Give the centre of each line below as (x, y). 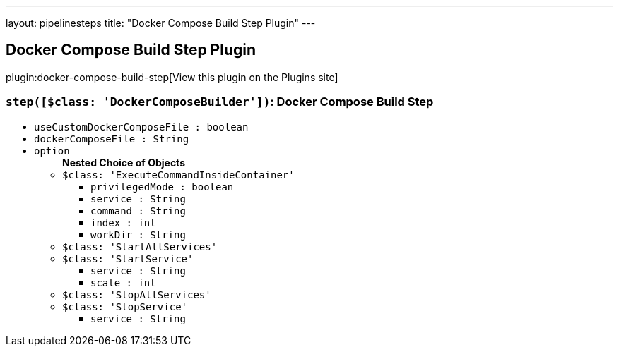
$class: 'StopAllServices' (137, 295)
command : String (138, 211)
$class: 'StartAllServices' (140, 247)
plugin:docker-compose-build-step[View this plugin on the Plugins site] (172, 77)
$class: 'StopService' (125, 307)
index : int (123, 223)
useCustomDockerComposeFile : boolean (141, 127)
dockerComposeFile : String (112, 139)
